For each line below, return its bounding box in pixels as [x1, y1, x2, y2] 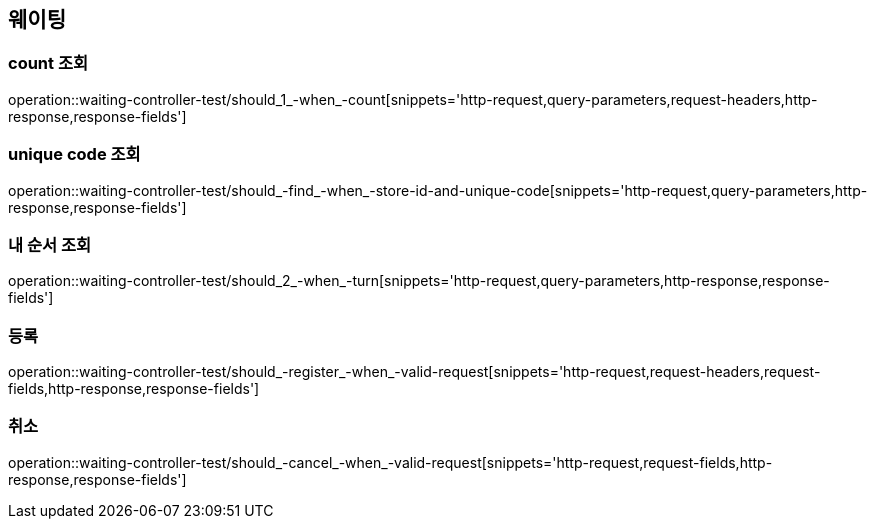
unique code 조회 [8, 144, 141, 165]
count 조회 [8, 53, 88, 74]
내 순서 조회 [8, 234, 92, 255]
